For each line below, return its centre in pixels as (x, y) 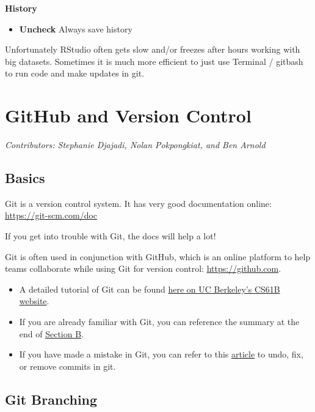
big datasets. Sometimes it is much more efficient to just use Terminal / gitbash (154, 61)
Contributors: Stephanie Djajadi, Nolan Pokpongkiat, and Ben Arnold (135, 145)
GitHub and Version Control (128, 115)
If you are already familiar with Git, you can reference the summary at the (159, 322)
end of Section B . (52, 333)
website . (34, 301)
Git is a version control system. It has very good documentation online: (138, 203)
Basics (25, 178)
